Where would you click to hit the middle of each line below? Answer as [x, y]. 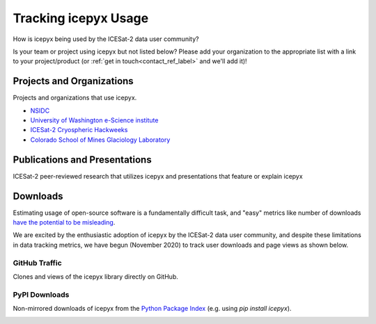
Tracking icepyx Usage [81, 18]
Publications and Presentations [83, 160]
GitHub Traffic [37, 263]
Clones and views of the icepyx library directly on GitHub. [96, 276]
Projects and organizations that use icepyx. [75, 98]
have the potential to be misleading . [64, 222]
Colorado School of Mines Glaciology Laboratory [100, 140]
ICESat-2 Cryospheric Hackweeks [79, 130]
